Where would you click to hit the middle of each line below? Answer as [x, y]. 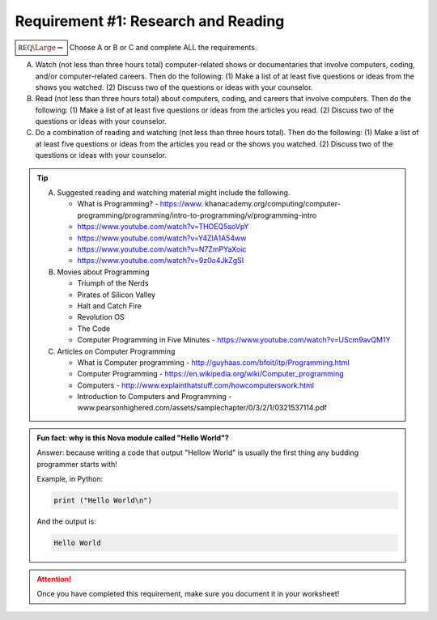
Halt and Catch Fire [109, 306]
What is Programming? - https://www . [140, 204]
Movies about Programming [103, 272]
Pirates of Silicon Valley [117, 295]
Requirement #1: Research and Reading [150, 21]
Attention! [54, 579]
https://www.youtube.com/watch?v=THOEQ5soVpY [163, 227]
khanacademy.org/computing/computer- [273, 204]
